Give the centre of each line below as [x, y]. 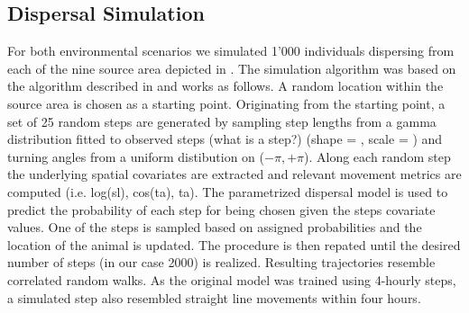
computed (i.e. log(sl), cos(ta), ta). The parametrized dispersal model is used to [228, 191]
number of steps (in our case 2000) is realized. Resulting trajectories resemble [221, 262]
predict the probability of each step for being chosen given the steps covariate [221, 209]
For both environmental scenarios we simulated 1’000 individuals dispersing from [231, 51]
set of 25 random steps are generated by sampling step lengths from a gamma [222, 121]
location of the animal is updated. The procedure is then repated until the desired [234, 244]
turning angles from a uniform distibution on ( [136, 156]
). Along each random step [377, 156]
